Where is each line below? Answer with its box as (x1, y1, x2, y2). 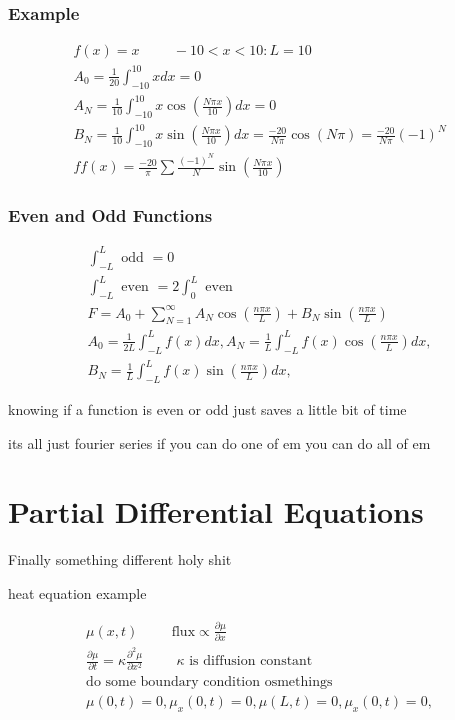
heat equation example (8, 582, 147, 603)
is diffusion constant (189, 654, 313, 669)
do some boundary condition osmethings (86, 675, 333, 690)
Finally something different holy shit (8, 549, 232, 570)
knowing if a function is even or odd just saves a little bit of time (8, 399, 407, 419)
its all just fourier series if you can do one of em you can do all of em (8, 432, 431, 453)
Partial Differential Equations (8, 491, 424, 532)
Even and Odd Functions (8, 203, 213, 228)
